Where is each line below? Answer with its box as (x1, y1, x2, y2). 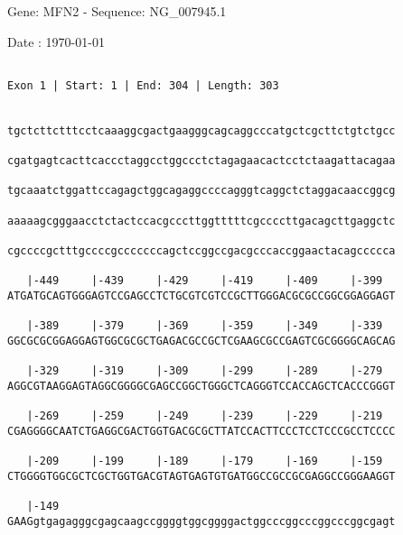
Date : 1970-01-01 (7, 32, 105, 51)
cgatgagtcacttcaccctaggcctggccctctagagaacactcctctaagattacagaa (7, 154, 396, 168)
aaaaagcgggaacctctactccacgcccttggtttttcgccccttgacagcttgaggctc (7, 214, 396, 227)
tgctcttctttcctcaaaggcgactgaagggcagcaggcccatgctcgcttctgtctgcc (7, 124, 396, 137)
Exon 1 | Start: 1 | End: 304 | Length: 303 (7, 78, 279, 92)
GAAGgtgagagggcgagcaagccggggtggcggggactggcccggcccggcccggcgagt (7, 514, 396, 528)
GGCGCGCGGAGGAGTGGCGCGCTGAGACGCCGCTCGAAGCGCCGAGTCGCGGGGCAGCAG (7, 335, 396, 347)
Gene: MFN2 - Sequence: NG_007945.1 (7, 2, 227, 20)
